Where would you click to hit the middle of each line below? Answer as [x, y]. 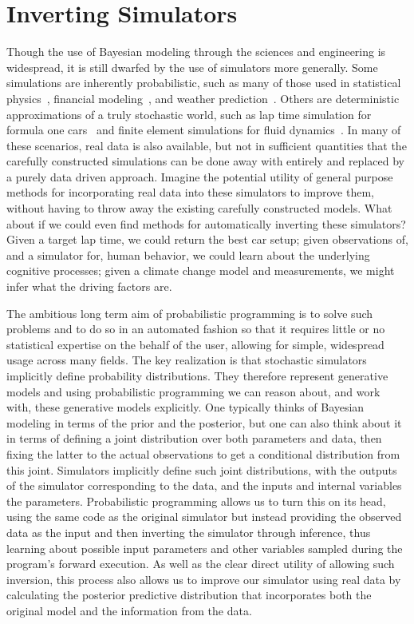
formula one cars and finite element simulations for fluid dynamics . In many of [204, 130]
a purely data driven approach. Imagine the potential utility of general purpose [200, 176]
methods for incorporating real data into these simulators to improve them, [190, 192]
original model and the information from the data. [129, 610]
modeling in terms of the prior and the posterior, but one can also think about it [204, 422]
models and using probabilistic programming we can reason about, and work [193, 391]
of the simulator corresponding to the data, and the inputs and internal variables [204, 485]
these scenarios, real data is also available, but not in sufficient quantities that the [207, 145]
